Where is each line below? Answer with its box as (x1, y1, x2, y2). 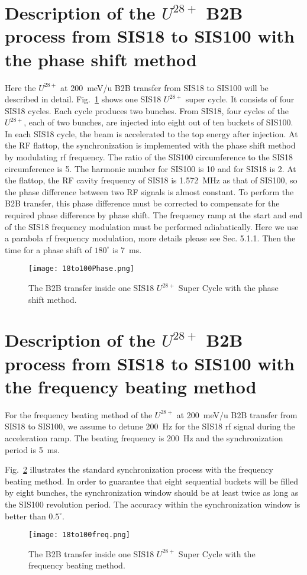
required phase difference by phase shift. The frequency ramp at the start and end (5, 209, 302, 221)
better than (5, 509, 46, 522)
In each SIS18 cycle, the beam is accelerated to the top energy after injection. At (5, 127, 298, 140)
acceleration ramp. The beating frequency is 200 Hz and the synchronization (5, 431, 283, 444)
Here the (5, 81, 36, 93)
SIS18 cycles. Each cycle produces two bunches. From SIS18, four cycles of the (5, 104, 289, 117)
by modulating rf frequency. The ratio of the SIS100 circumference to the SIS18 (5, 151, 293, 163)
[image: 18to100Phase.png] (28, 264, 134, 273)
